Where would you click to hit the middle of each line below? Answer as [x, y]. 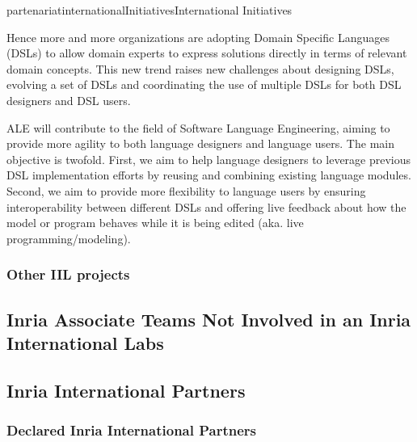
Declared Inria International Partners [132, 430]
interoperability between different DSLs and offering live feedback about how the [206, 206]
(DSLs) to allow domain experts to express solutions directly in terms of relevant [207, 53]
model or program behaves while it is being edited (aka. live [155, 223]
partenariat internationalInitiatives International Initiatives [150, 10]
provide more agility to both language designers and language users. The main [200, 143]
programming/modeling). [69, 238]
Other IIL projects [68, 274]
